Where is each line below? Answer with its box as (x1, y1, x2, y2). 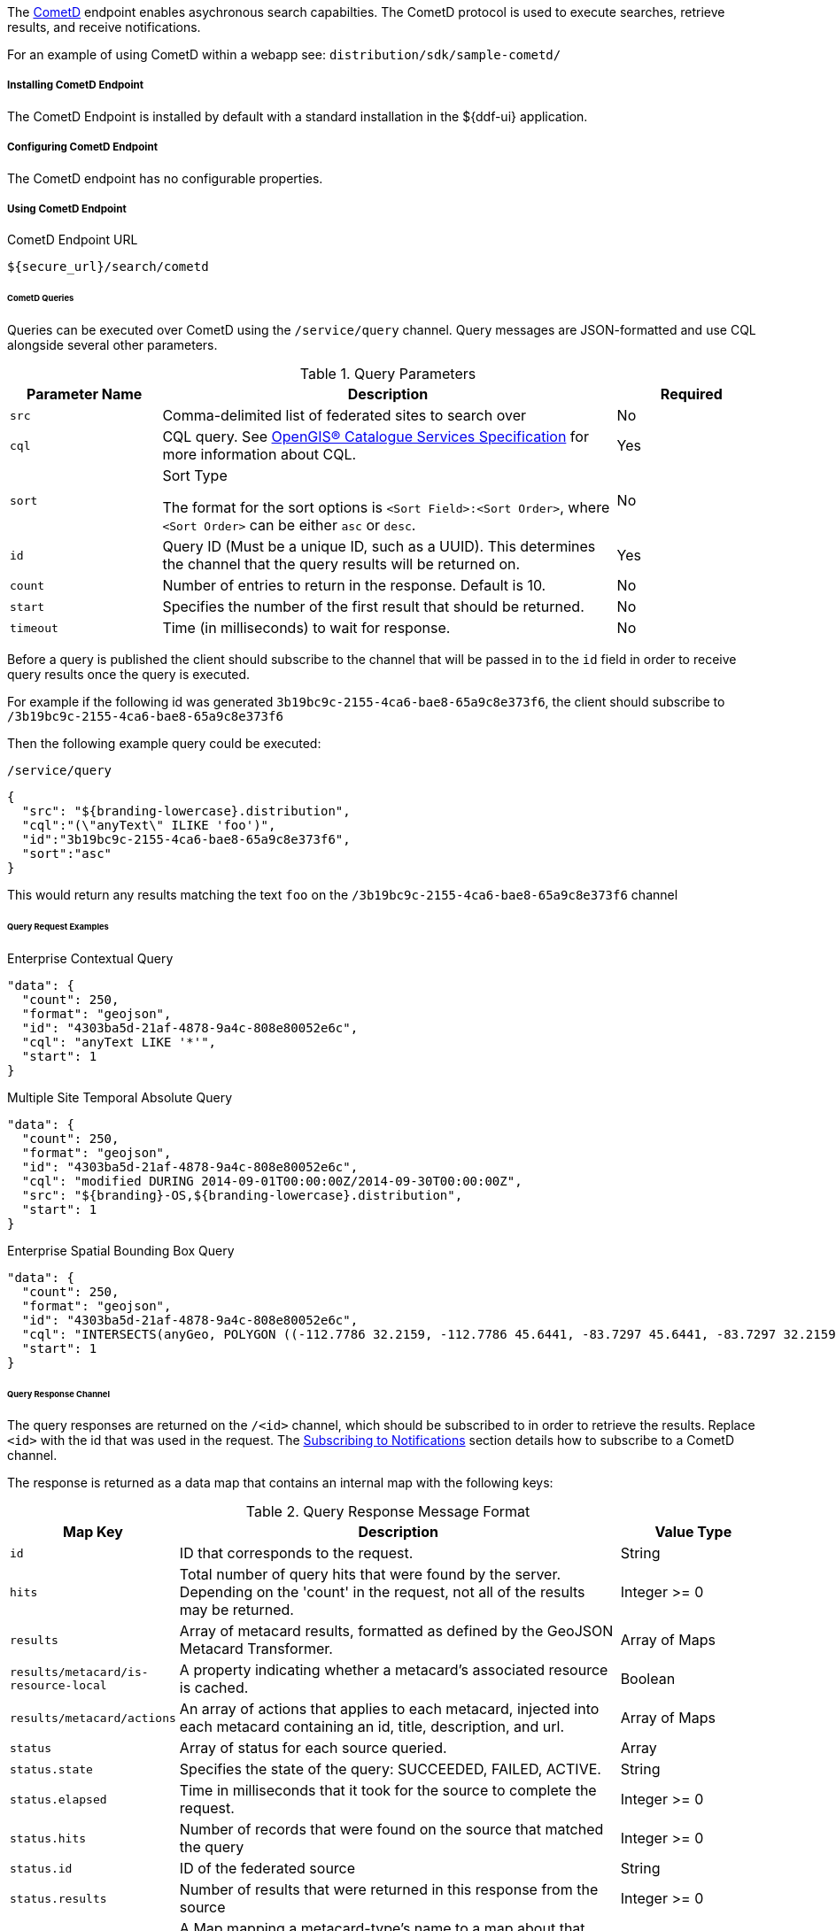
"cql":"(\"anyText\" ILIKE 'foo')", (21, 818, 276, 833)
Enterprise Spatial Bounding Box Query (7, 1242, 235, 1258)
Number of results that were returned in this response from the (179, 1881, 599, 1899)
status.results (10, 1891, 107, 1905)
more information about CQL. (162, 445, 357, 464)
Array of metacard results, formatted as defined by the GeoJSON (179, 1622, 614, 1641)
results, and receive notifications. (7, 19, 201, 35)
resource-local (10, 1679, 107, 1693)
